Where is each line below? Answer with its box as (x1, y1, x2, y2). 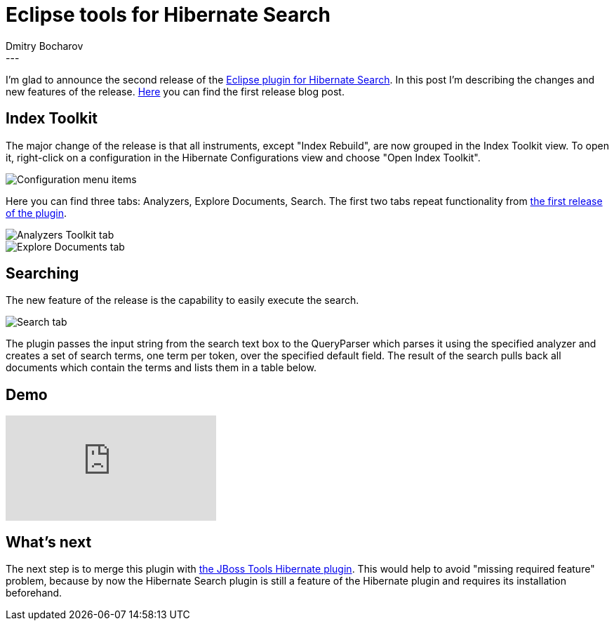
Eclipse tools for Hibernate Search (6, 3, 331, 27)
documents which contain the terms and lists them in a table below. (6, 361, 316, 374)
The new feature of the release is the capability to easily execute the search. (6, 294, 359, 307)
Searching (6, 265, 79, 283)
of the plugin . (6, 206, 67, 219)
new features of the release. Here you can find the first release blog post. (6, 85, 345, 98)
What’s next (6, 533, 92, 551)
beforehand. (6, 587, 62, 599)
